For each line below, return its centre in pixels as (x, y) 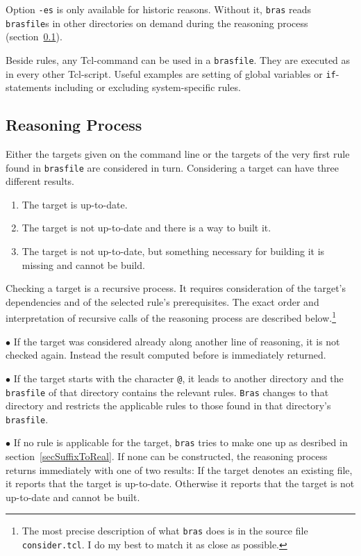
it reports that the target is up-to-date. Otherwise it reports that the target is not (180, 483)
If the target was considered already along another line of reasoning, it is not (177, 341)
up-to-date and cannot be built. (73, 497)
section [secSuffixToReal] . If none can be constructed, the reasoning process (167, 456)
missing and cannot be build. (83, 264)
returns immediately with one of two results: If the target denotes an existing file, (179, 469)
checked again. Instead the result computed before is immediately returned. (166, 355)
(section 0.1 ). (34, 36)
